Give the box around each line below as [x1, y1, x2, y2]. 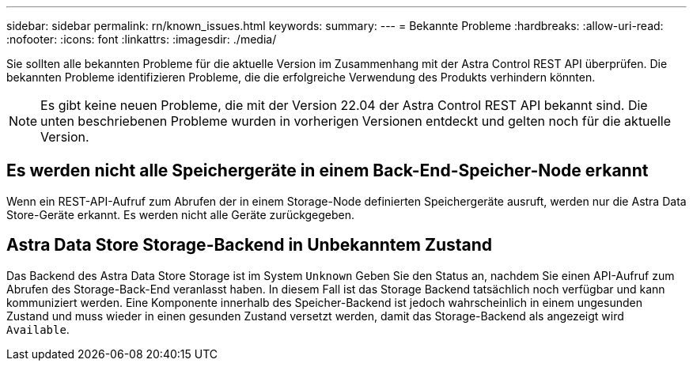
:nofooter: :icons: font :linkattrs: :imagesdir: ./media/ [6, 32, 277, 46]
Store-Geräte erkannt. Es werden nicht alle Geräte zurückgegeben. [6, 207, 355, 221]
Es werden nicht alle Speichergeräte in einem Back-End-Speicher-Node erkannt [6, 161, 649, 181]
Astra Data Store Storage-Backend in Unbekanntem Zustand [6, 235, 493, 255]
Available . [6, 322, 70, 336]
